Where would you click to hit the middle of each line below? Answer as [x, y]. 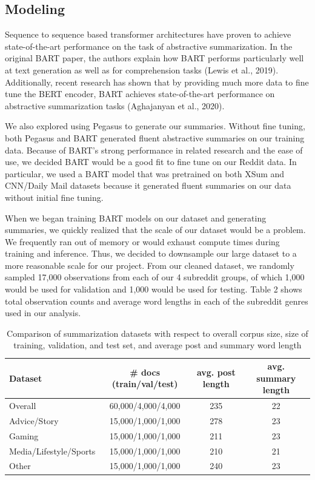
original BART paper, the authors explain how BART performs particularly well [154, 58]
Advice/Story [34, 420]
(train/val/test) [145, 384]
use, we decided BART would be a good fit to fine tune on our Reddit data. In [151, 162]
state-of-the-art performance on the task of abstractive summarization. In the [149, 46]
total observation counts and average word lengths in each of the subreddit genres [157, 301]
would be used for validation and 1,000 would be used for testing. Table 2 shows [154, 289]
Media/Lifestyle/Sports [52, 451]
